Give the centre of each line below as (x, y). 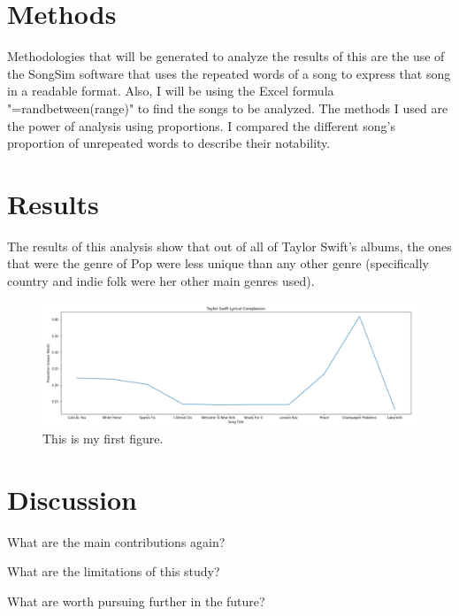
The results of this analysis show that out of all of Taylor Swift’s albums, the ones (229, 246)
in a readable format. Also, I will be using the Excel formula (171, 91)
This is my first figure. (103, 439)
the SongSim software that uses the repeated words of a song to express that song (229, 73)
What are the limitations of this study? (114, 571)
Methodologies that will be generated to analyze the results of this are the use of (226, 56)
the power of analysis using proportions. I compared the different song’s (201, 125)
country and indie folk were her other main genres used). (161, 281)
